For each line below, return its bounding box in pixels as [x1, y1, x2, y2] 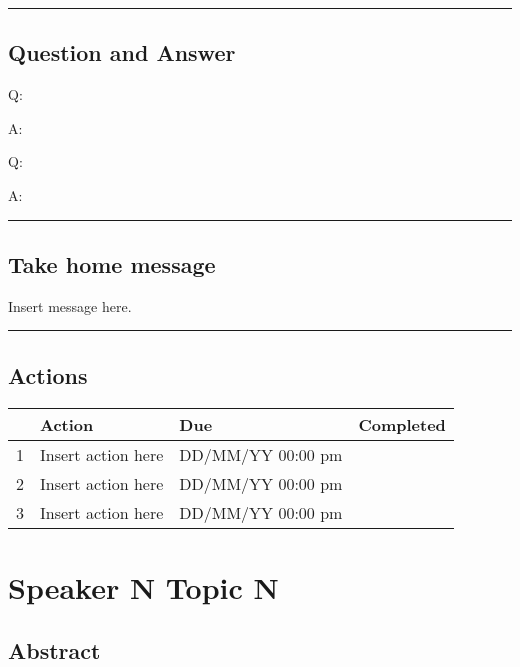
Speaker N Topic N [8, 566, 279, 607]
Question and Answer [8, 37, 236, 68]
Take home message [8, 248, 216, 279]
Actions [8, 359, 88, 390]
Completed [358, 412, 446, 436]
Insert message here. [8, 295, 132, 316]
